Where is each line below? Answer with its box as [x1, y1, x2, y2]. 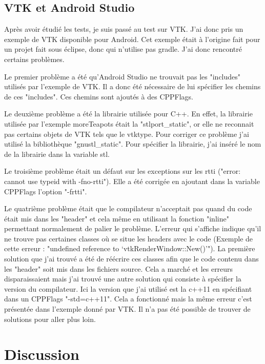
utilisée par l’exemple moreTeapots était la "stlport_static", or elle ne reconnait [4, 118, 254, 129]
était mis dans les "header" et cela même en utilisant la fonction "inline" [4, 213, 229, 224]
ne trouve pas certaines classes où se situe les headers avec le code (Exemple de [4, 233, 253, 244]
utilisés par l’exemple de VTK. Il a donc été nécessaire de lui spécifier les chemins [4, 81, 261, 92]
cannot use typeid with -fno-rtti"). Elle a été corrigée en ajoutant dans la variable [4, 175, 260, 186]
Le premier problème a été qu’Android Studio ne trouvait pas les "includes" [4, 71, 241, 82]
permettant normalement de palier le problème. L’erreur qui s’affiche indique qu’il [4, 223, 261, 234]
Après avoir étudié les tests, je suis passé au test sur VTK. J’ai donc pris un [4, 24, 243, 34]
